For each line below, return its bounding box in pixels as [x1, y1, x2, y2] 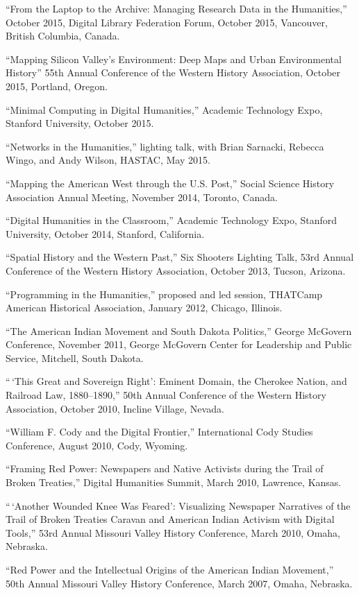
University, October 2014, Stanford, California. [6, 226, 205, 241]
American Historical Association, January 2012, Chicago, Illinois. [6, 300, 283, 315]
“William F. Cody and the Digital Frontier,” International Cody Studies [6, 424, 313, 439]
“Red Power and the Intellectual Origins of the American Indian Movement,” [6, 562, 334, 576]
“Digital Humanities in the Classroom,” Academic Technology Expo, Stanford [6, 213, 337, 227]
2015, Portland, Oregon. [6, 78, 108, 93]
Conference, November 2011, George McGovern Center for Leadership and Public [6, 337, 352, 352]
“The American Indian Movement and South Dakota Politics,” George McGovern [6, 323, 352, 338]
